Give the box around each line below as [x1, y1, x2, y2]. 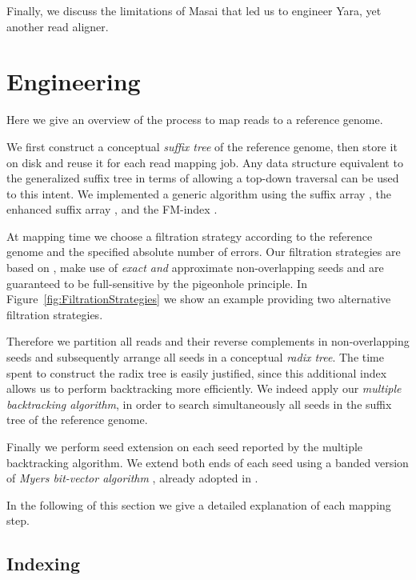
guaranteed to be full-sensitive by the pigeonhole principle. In [6, 274, 307, 291]
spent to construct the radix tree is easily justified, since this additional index [6, 364, 387, 381]
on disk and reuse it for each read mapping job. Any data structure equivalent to [6, 154, 403, 170]
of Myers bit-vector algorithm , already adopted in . [6, 470, 258, 486]
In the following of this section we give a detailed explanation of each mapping [6, 496, 391, 513]
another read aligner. [6, 18, 109, 34]
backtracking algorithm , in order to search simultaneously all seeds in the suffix [6, 395, 392, 412]
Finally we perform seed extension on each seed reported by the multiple [6, 438, 363, 454]
